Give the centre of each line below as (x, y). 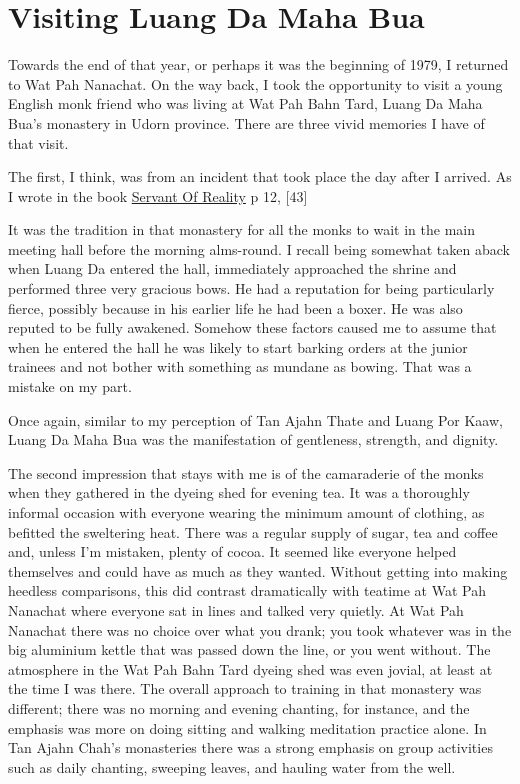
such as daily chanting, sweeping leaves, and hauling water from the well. (232, 766)
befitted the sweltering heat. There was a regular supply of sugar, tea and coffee (253, 531)
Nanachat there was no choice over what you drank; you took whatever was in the (260, 629)
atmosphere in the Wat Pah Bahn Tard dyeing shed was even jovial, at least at (250, 668)
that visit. (38, 142)
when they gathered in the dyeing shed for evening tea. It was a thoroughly (239, 492)
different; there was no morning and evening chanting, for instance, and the (239, 707)
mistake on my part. (70, 386)
